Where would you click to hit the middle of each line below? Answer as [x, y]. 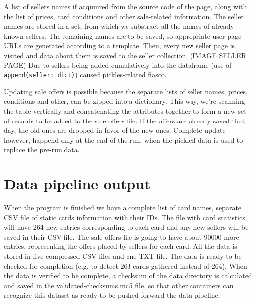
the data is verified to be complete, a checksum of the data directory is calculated [128, 275]
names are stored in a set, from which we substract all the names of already [119, 26]
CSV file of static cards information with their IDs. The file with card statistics [125, 217]
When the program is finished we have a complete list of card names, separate [123, 208]
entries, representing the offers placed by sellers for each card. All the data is [121, 246]
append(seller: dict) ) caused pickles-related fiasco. [85, 75]
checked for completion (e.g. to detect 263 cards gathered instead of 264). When [126, 266]
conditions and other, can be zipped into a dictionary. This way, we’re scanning [125, 101]
